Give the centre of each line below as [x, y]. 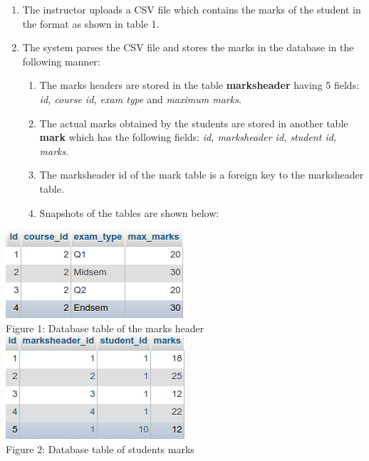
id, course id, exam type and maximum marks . [140, 99]
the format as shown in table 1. [91, 23]
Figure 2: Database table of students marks [100, 449]
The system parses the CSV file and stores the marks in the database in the [188, 47]
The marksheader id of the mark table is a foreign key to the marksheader [202, 175]
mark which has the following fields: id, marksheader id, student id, [188, 137]
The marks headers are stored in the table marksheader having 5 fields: [199, 85]
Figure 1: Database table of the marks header [105, 328]
